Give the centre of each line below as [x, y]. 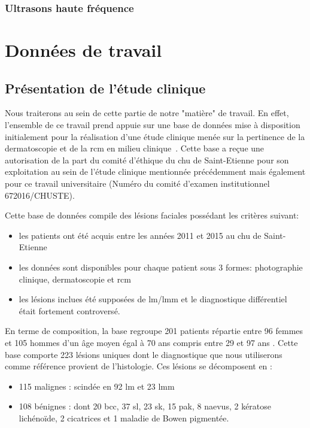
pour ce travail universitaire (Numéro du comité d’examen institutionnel [137, 183]
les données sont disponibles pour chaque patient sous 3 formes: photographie [161, 267]
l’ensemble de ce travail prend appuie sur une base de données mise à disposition [153, 125]
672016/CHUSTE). [40, 195]
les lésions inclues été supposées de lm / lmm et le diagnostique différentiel [153, 299]
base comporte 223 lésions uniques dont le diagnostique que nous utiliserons [144, 354]
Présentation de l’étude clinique [105, 88]
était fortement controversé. [69, 310]
